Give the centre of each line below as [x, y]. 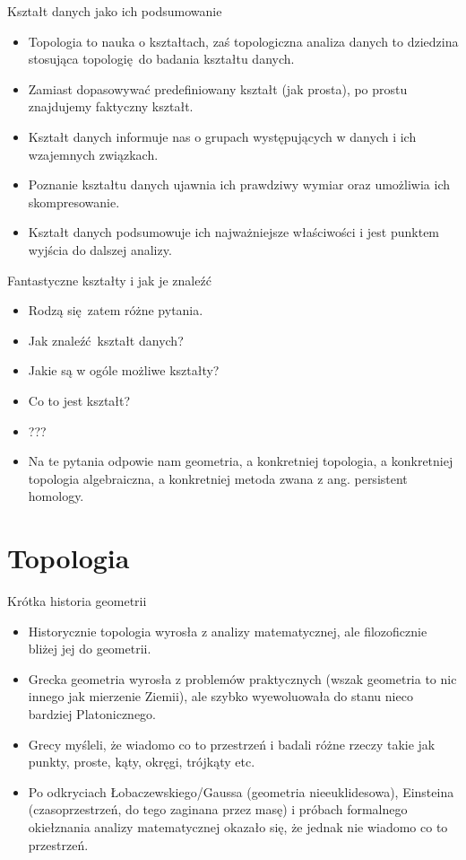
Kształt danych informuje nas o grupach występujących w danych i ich [222, 136]
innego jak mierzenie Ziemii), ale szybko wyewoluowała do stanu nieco [220, 696]
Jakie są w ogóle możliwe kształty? [124, 370]
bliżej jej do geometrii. [90, 649]
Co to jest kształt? [79, 400]
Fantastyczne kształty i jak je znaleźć [109, 280]
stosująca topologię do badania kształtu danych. [161, 59]
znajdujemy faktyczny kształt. [111, 106]
